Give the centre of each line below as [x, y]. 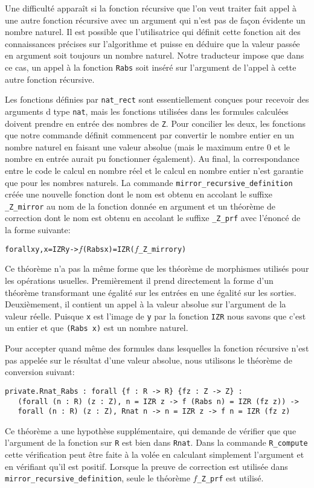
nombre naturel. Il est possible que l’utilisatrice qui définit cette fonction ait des [153, 32]
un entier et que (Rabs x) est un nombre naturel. [97, 328]
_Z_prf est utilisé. [230, 478]
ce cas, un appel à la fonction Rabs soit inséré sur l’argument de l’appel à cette [151, 67]
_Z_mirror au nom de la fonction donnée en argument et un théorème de [140, 206]
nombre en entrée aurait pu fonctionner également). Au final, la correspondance [152, 159]
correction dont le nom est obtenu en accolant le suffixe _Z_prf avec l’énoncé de [153, 218]
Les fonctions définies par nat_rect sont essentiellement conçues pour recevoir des [157, 99]
